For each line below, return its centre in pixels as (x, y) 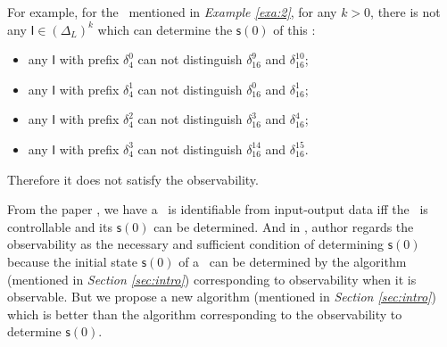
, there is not (406, 12)
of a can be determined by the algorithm (293, 261)
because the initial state (72, 261)
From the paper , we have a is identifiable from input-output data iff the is (218, 209)
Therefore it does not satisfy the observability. (133, 179)
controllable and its (60, 226)
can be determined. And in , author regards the (284, 226)
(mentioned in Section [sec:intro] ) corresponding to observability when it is (212, 279)
